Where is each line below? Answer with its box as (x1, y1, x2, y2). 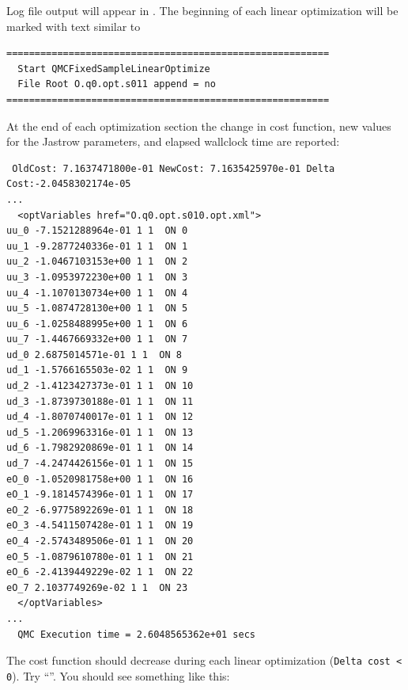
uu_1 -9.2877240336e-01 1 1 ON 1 (6, 240, 188, 252)
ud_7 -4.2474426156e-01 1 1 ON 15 (6, 458, 194, 470)
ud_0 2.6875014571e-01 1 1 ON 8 (6, 349, 182, 360)
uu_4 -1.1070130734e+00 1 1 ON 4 (6, 287, 188, 299)
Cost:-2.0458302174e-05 (6, 178, 131, 190)
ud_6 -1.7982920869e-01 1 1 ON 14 (6, 442, 194, 454)
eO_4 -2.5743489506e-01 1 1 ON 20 (6, 536, 194, 547)
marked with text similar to (6, 17, 141, 34)
